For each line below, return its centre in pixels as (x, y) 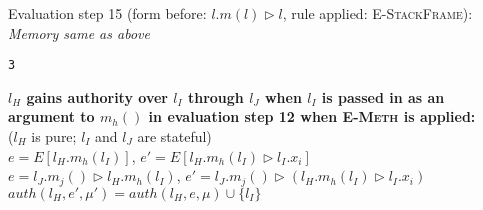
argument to (51, 116)
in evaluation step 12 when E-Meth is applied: (312, 116)
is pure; (54, 136)
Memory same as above (79, 32)
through (215, 96)
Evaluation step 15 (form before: (107, 13)
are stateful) (174, 136)
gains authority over (97, 96)
